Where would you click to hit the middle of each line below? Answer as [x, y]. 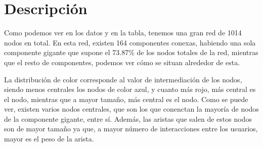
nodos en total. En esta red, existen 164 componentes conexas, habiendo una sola [130, 42]
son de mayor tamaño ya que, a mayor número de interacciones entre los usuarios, [131, 129]
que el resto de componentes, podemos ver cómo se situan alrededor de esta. [122, 62]
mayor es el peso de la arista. [49, 139]
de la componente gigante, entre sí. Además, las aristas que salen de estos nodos [128, 118]
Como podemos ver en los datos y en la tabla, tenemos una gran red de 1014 [123, 33]
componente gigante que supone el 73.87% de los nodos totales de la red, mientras [131, 52]
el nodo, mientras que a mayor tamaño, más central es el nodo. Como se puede [126, 99]
